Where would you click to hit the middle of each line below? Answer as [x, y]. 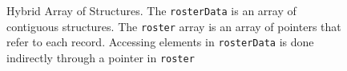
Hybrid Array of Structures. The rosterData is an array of [151, 10]
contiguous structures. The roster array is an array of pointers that [174, 26]
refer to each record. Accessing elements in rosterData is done [160, 42]
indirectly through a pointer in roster [101, 57]
